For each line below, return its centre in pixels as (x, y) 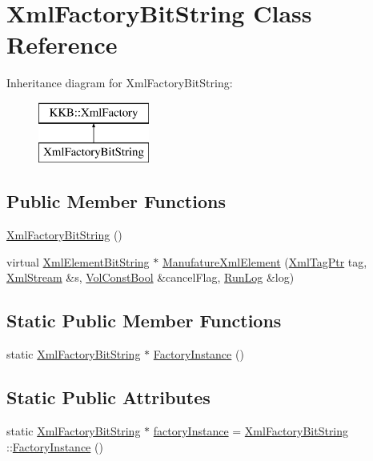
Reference (62, 44)
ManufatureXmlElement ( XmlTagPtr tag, (265, 261)
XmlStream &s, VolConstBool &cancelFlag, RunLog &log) (150, 277)
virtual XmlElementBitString (78, 261)
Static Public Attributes (108, 397)
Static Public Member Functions (144, 321)
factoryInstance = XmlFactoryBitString (251, 431)
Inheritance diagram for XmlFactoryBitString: (120, 83)
